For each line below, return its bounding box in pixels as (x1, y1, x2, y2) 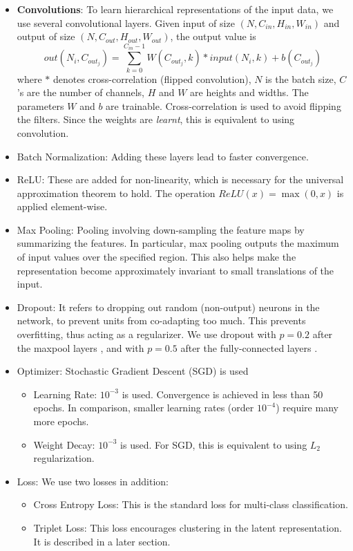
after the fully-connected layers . (180, 340, 318, 355)
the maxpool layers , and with (17, 340, 144, 355)
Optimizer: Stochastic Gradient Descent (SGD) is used (17, 364, 249, 378)
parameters (17, 98, 64, 113)
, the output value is (170, 29, 256, 44)
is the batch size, (265, 71, 336, 86)
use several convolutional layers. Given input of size (17, 15, 235, 30)
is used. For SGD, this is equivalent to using (120, 437, 307, 451)
